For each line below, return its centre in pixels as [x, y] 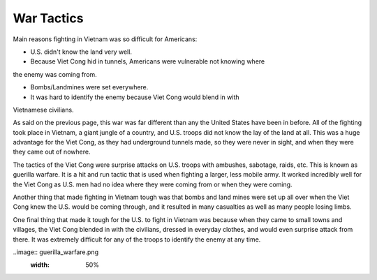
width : [40, 265]
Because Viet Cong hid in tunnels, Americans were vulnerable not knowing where [148, 61]
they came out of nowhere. [52, 152]
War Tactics [48, 18]
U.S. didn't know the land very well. [81, 52]
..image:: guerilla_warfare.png [56, 252]
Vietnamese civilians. [43, 110]
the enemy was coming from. [55, 74]
